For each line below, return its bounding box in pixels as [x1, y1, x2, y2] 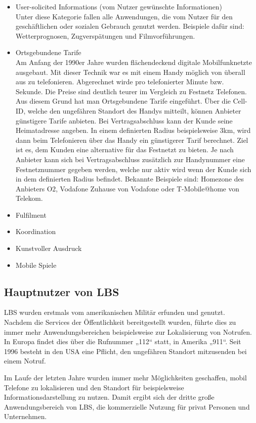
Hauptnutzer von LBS [4, 284, 119, 299]
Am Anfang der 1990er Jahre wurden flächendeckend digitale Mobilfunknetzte [15, 57, 252, 67]
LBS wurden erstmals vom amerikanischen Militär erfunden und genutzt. [4, 307, 225, 317]
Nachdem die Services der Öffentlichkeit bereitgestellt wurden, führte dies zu [4, 317, 236, 327]
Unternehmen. [4, 411, 47, 422]
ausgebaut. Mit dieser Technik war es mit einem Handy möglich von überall [15, 66, 246, 77]
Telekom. [15, 193, 43, 203]
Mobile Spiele [15, 259, 56, 270]
